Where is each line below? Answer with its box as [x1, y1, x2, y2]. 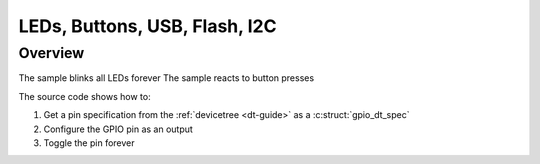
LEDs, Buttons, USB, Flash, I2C [18, 15, 277, 37]
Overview [18, 44, 85, 62]
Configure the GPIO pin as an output [43, 123, 194, 135]
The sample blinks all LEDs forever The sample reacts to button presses [18, 72, 315, 84]
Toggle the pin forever [43, 136, 135, 149]
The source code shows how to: [18, 90, 151, 102]
